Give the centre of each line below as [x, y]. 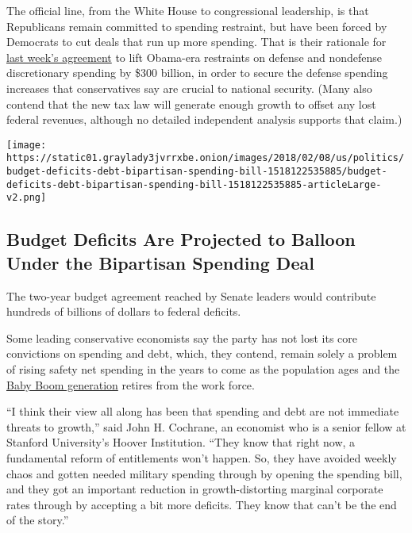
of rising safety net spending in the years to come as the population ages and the [203, 369]
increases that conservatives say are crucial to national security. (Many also [189, 88]
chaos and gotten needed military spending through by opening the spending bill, [204, 473]
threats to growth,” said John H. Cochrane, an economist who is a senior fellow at [206, 426]
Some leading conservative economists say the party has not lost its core [182, 337]
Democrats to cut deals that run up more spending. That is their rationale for [196, 42]
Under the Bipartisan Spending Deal [160, 262]
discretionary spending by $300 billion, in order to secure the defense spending [197, 73]
